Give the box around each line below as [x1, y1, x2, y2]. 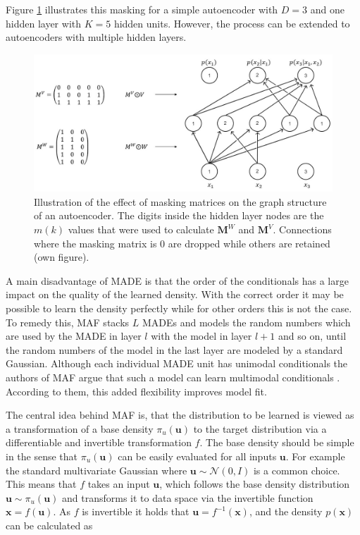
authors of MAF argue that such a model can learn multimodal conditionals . [6, 369, 340, 384]
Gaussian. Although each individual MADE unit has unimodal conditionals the [6, 356, 348, 371]
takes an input [87, 476, 150, 491]
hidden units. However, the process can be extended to [113, 16, 350, 30]
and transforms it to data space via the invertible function [61, 490, 314, 505]
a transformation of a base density [6, 421, 154, 436]
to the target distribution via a [193, 421, 327, 436]
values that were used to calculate [68, 222, 214, 236]
